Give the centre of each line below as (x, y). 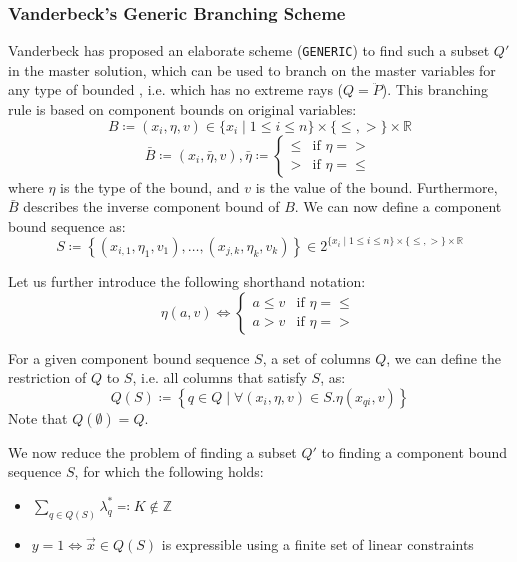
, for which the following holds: (169, 471)
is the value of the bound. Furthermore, (376, 186)
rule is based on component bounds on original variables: (182, 109)
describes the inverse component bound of (151, 206)
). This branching (435, 89)
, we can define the (443, 357)
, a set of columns (316, 357)
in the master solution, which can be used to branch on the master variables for (252, 69)
